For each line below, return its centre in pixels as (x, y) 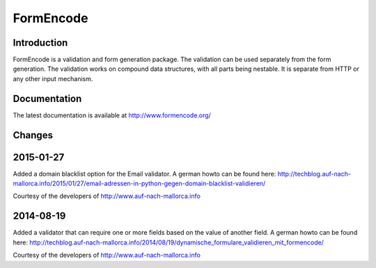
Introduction (40, 43)
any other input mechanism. (53, 78)
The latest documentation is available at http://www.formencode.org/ (112, 115)
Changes (33, 135)
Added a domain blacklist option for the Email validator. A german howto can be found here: (144, 174)
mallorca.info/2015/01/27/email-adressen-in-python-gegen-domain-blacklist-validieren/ (139, 183)
